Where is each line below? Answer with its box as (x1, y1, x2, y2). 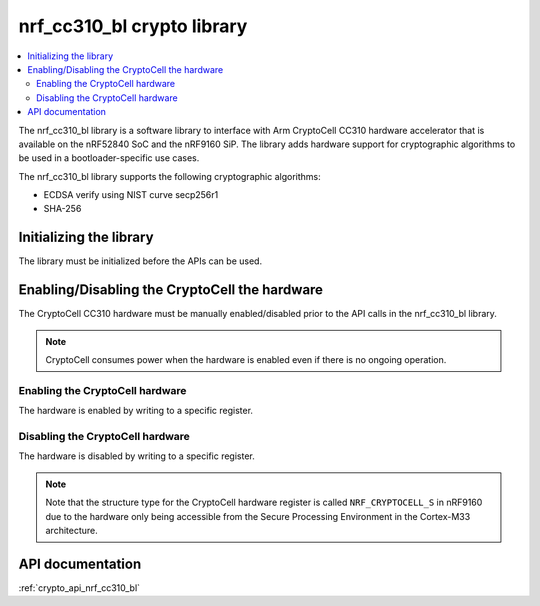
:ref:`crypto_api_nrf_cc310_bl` (18, 581, 140, 594)
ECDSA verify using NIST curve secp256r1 (43, 189, 219, 201)
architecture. (45, 524, 99, 536)
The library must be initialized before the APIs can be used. (18, 255, 263, 267)
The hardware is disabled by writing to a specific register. (18, 450, 255, 462)
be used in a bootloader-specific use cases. (18, 152, 200, 164)
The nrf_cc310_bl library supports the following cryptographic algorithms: (18, 170, 322, 182)
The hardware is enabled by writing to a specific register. (18, 405, 254, 417)
